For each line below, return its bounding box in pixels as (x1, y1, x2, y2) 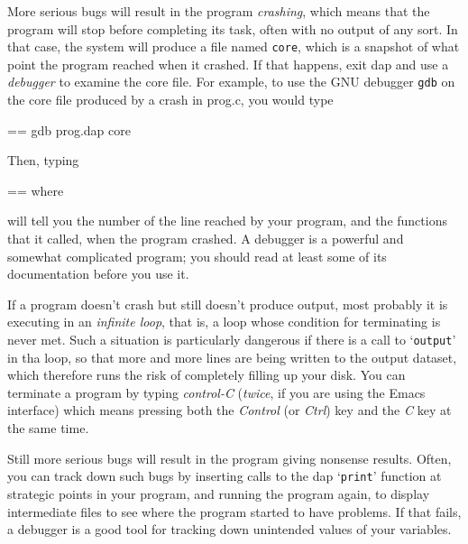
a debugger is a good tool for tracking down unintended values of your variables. (7, 520, 452, 539)
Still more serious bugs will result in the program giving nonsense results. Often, (7, 448, 452, 467)
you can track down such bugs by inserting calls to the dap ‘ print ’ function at (7, 466, 442, 485)
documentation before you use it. (7, 264, 189, 283)
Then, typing (7, 151, 79, 170)
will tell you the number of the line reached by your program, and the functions (7, 211, 447, 230)
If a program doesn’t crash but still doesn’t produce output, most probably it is (7, 294, 448, 313)
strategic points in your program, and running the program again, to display (7, 484, 430, 503)
